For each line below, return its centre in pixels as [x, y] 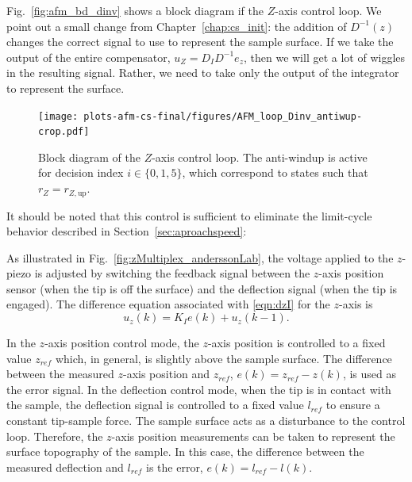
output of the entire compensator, [89, 57]
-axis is [356, 304]
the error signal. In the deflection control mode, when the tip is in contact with [199, 389]
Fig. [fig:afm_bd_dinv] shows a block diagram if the [135, 10]
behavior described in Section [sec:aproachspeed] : [127, 231]
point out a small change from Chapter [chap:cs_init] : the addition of [177, 26]
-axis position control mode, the [122, 343]
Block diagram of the [89, 157]
